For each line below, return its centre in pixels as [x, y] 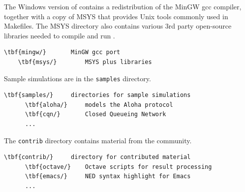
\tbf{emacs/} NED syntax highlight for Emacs [108, 176]
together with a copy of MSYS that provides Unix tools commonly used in [116, 16]
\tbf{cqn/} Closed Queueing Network [95, 114]
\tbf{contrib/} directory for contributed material [97, 157]
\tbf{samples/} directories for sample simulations [97, 95]
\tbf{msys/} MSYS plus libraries [85, 62]
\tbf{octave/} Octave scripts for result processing [118, 167]
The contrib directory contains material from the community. [98, 140]
